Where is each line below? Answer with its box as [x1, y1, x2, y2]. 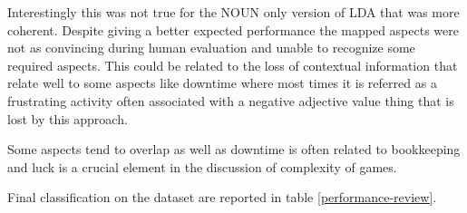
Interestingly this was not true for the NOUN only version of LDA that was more [7, 3, 460, 21]
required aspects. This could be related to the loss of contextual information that [7, 55, 458, 74]
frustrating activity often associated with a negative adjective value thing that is [7, 91, 454, 110]
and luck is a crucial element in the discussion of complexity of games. [7, 157, 397, 176]
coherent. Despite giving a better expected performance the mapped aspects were [7, 20, 459, 39]
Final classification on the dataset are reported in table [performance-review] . [7, 188, 437, 207]
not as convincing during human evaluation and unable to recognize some [7, 38, 415, 57]
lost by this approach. [7, 109, 128, 128]
